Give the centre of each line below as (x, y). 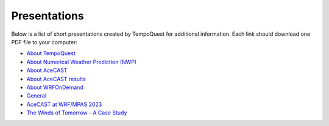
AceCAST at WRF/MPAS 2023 (64, 104)
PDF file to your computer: (44, 42)
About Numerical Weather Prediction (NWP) (82, 62)
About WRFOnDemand (55, 87)
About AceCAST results (56, 79)
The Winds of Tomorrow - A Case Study (77, 113)
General (37, 96)
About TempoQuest (51, 53)
